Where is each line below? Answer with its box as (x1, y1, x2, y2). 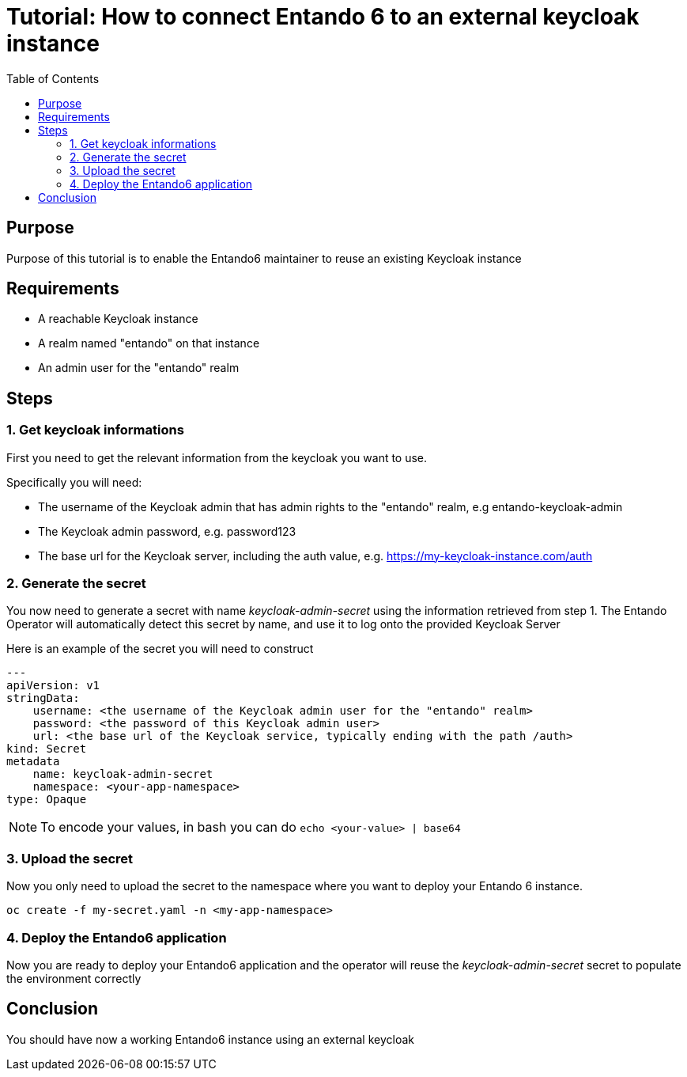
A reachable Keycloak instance (38, 312, 198, 326)
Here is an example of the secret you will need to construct (6, 642, 314, 656)
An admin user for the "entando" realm (38, 361, 240, 375)
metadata (6, 755, 60, 768)
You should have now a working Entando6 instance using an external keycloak (6, 1032, 415, 1046)
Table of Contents (6, 71, 100, 85)
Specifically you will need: (6, 475, 142, 489)
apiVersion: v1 (6, 679, 100, 692)
